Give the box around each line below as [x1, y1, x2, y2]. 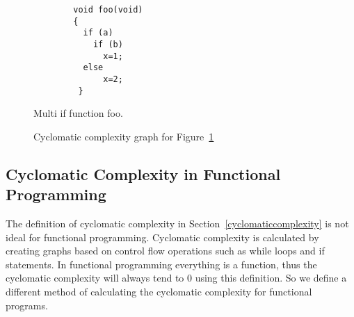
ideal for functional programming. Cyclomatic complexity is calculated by [6, 229, 319, 244]
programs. [6, 298, 48, 312]
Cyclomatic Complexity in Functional [6, 163, 281, 184]
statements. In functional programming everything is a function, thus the [6, 257, 317, 271]
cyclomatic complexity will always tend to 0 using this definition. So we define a [6, 270, 347, 285]
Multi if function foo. [33, 106, 123, 120]
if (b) [92, 39, 123, 49]
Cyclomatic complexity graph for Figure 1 [33, 129, 214, 143]
